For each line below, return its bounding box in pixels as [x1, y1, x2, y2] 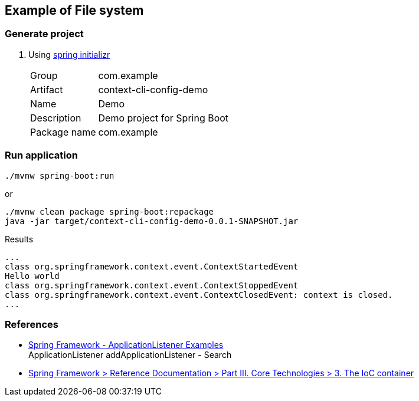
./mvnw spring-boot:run [5, 170, 114, 180]
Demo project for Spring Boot [98, 111, 229, 124]
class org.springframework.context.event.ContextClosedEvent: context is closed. [5, 290, 393, 300]
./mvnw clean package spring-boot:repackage [5, 206, 214, 216]
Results [5, 234, 34, 244]
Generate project [5, 28, 84, 40]
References [5, 318, 58, 330]
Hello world [5, 271, 60, 281]
